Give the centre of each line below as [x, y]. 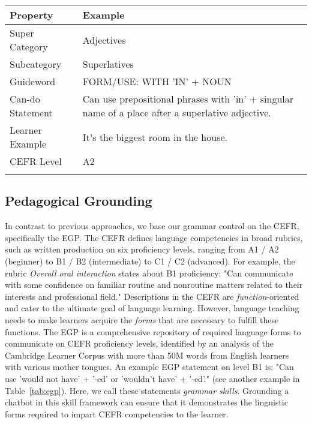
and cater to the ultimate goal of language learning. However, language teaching [152, 308]
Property [31, 15]
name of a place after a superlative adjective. [177, 112]
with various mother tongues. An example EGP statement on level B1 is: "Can [149, 367]
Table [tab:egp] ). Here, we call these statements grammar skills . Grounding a [147, 390]
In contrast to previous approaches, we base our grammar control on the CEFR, [152, 226]
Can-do [25, 99]
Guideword [33, 81]
